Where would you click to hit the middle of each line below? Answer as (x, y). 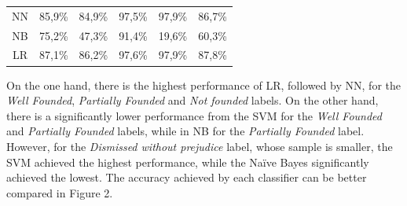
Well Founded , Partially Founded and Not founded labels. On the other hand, (192, 100)
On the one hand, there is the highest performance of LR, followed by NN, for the (203, 85)
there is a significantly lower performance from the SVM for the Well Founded (194, 115)
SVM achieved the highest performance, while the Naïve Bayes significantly (188, 162)
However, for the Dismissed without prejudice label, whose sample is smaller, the (200, 146)
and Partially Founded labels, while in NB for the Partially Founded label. (185, 131)
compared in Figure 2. (60, 192)
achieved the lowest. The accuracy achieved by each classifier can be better (187, 177)
